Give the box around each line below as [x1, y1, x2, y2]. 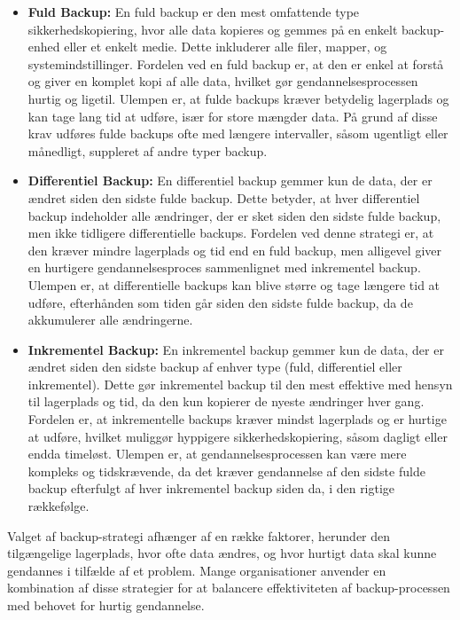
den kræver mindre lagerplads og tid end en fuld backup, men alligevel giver [27, 240, 441, 259]
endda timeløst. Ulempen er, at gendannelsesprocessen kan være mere [27, 444, 407, 463]
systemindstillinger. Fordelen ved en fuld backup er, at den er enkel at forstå [27, 54, 444, 73]
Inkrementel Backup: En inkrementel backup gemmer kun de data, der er [27, 340, 444, 358]
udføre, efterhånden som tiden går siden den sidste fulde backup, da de [27, 293, 413, 311]
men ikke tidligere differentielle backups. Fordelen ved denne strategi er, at [27, 224, 434, 242]
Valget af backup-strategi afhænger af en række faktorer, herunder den [7, 526, 391, 545]
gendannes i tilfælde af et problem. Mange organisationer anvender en [7, 561, 386, 579]
